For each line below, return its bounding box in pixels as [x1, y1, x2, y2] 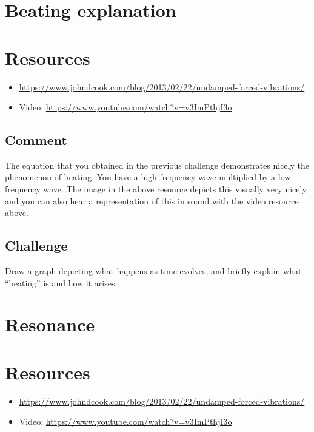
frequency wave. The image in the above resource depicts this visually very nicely [5, 183, 307, 195]
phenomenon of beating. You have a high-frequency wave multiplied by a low [5, 170, 291, 183]
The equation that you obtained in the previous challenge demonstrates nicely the [5, 158, 309, 171]
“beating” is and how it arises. [5, 276, 118, 289]
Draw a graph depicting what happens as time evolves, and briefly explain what [5, 265, 302, 277]
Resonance [5, 312, 95, 337]
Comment [5, 130, 67, 149]
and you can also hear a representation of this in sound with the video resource [5, 194, 299, 207]
